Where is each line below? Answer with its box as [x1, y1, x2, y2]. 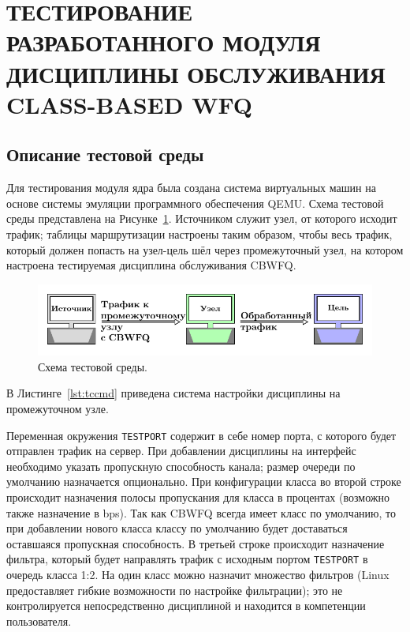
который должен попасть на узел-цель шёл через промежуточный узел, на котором [6, 241, 404, 258]
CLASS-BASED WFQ [6, 88, 253, 120]
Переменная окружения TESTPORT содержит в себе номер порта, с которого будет [6, 427, 397, 443]
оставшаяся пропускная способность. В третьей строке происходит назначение [6, 535, 385, 551]
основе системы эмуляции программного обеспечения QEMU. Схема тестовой [6, 194, 384, 211]
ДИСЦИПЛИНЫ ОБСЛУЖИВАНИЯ [6, 57, 386, 89]
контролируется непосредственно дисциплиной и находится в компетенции [6, 597, 366, 614]
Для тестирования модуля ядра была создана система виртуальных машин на [6, 179, 376, 196]
